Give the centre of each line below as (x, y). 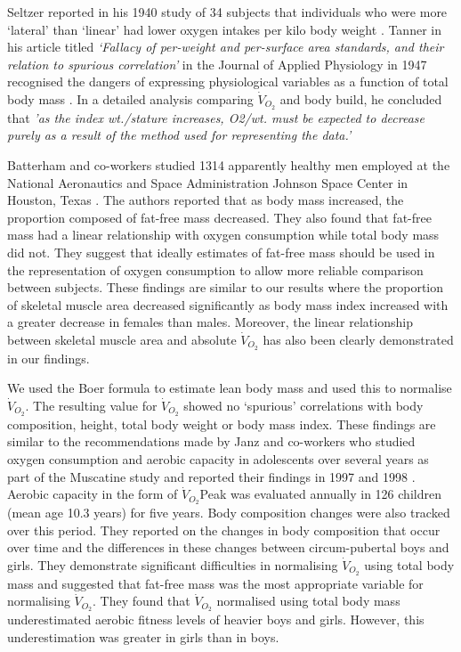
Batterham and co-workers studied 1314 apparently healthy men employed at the (229, 165)
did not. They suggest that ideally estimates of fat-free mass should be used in (221, 252)
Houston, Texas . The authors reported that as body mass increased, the (206, 200)
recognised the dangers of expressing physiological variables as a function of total (228, 81)
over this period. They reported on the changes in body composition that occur (224, 530)
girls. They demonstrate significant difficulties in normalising (173, 564)
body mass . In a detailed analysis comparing (130, 98)
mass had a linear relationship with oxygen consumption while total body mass (223, 235)
